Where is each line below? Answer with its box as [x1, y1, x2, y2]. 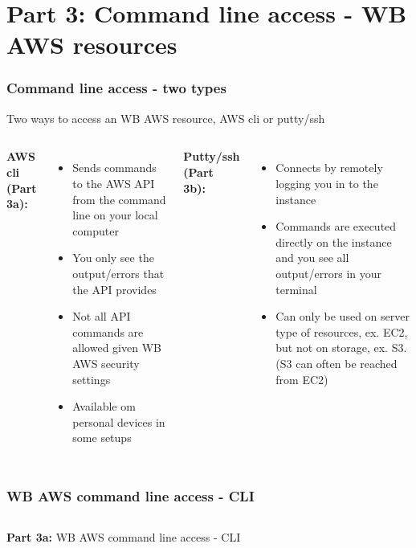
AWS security [72, 354, 140, 371]
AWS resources [6, 28, 177, 61]
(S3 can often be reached [275, 354, 398, 371]
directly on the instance [275, 233, 392, 250]
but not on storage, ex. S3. [275, 339, 407, 356]
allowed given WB [72, 339, 161, 356]
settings [72, 370, 111, 387]
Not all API [72, 308, 131, 325]
